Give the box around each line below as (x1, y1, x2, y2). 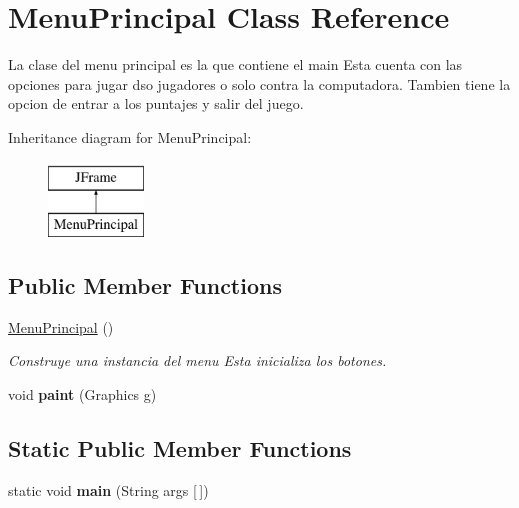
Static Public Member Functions (8, 433, 352, 464)
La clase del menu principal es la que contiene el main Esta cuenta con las (8, 54, 463, 75)
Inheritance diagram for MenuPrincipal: (8, 126, 252, 147)
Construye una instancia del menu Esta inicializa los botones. (8, 350, 387, 371)
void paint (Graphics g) (8, 384, 157, 405)
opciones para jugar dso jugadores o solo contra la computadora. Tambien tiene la (8, 73, 511, 94)
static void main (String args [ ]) (8, 479, 209, 500)
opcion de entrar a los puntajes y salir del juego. (8, 93, 304, 114)
